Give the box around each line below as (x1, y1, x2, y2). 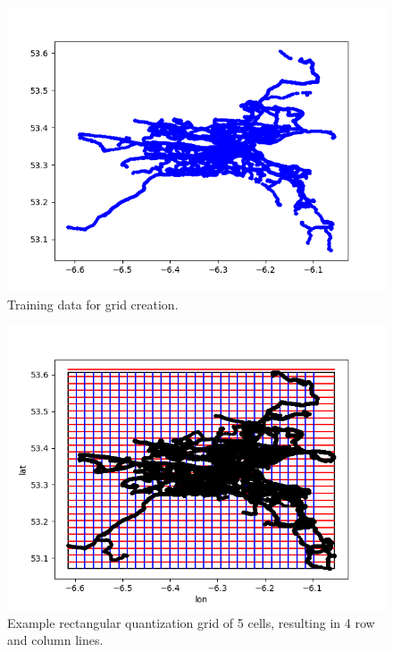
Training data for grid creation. (7, 294, 179, 313)
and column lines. (7, 631, 104, 649)
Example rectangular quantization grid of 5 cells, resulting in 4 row (7, 613, 375, 631)
